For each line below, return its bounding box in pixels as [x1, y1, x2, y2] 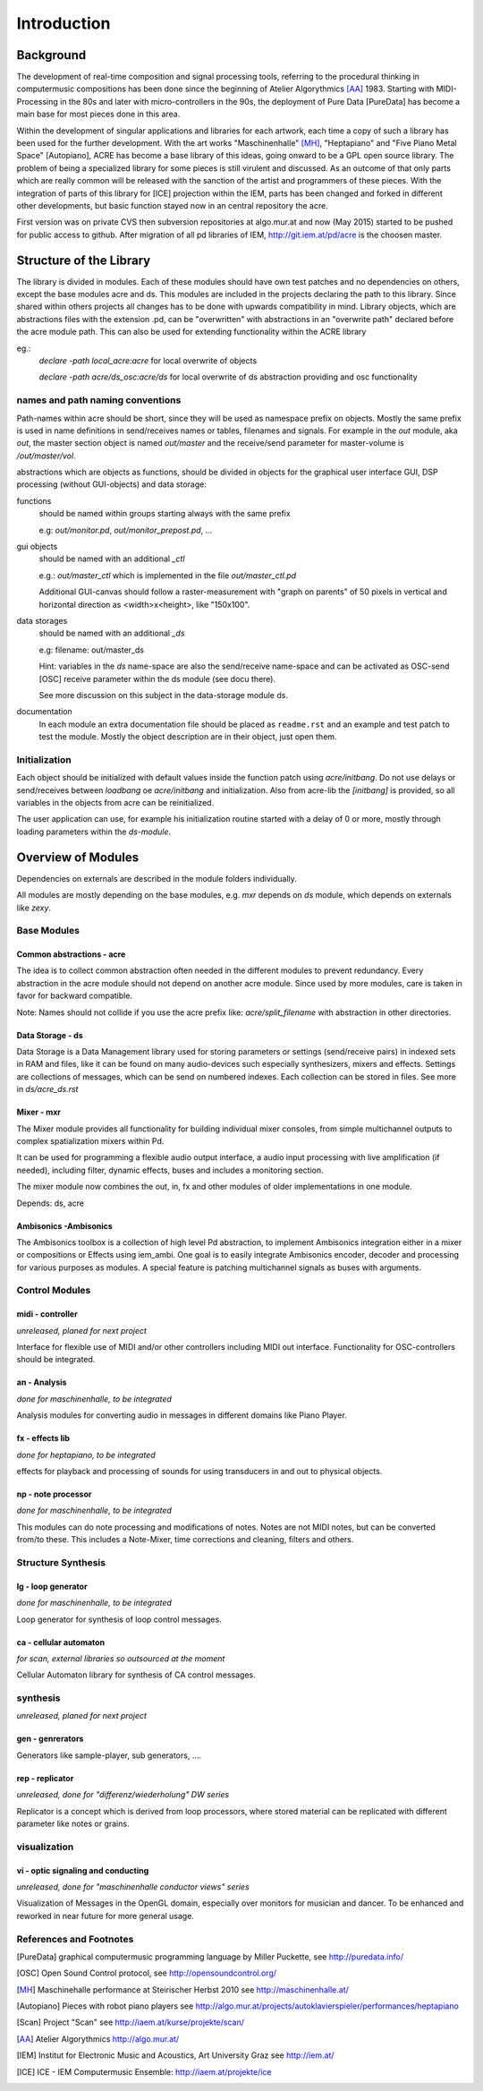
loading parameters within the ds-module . [16, 826, 172, 837]
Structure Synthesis [16, 1556, 106, 1568]
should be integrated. [16, 1354, 96, 1365]
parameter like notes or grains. [16, 1818, 130, 1830]
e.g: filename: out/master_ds [38, 644, 145, 655]
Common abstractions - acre [16, 949, 126, 960]
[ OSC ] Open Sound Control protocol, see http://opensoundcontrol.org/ [16, 1967, 277, 1978]
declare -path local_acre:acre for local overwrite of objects [38, 355, 258, 366]
